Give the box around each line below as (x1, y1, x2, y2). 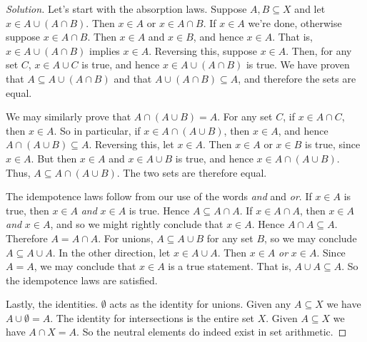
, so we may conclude (264, 230, 357, 245)
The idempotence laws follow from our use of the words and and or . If (6, 189, 312, 204)
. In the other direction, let (52, 244, 171, 259)
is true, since (304, 137, 361, 152)
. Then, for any (286, 43, 352, 58)
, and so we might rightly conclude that (50, 217, 223, 232)
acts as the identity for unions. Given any (109, 296, 291, 311)
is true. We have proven (246, 57, 350, 72)
